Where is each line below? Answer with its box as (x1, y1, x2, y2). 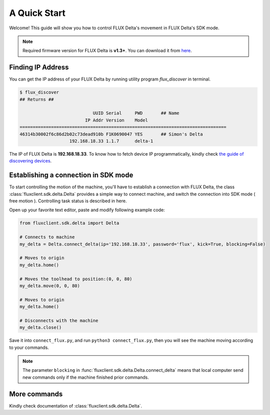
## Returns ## (19, 96, 54, 102)
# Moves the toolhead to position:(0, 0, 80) (19, 276, 133, 282)
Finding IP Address (9, 63, 69, 72)
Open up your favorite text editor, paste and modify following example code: (9, 207, 165, 213)
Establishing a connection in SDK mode (9, 171, 134, 179)
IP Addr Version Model (85, 117, 148, 123)
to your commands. (9, 344, 49, 350)
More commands (9, 390, 63, 398)
